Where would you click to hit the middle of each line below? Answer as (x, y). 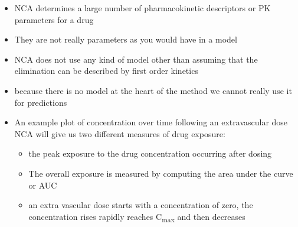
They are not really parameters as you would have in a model (126, 39)
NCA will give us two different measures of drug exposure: (120, 133)
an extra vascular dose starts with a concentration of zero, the (141, 205)
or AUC (43, 185)
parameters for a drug (54, 19)
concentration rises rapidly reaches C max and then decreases (137, 217)
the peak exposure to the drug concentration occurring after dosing (150, 153)
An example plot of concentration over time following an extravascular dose (151, 122)
